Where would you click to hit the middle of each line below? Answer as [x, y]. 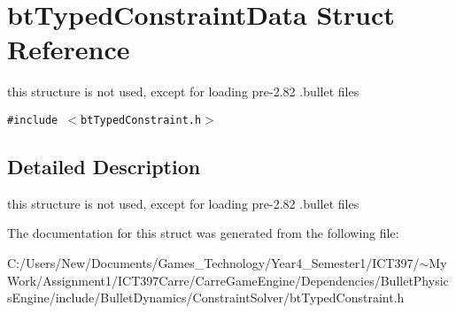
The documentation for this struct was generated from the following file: [203, 233]
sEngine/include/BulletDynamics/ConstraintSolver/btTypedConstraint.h [206, 298]
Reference [69, 49]
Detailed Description [104, 166]
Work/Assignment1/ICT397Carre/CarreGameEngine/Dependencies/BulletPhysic [228, 280]
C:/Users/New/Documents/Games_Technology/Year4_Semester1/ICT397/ [213, 262]
